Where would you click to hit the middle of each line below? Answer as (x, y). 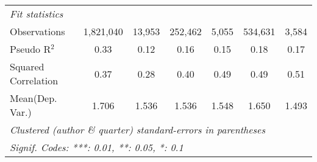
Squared (27, 66)
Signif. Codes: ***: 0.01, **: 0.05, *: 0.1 (97, 147)
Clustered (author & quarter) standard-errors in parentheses (137, 130)
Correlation (34, 80)
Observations (37, 31)
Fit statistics (37, 14)
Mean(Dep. (34, 98)
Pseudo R (30, 49)
